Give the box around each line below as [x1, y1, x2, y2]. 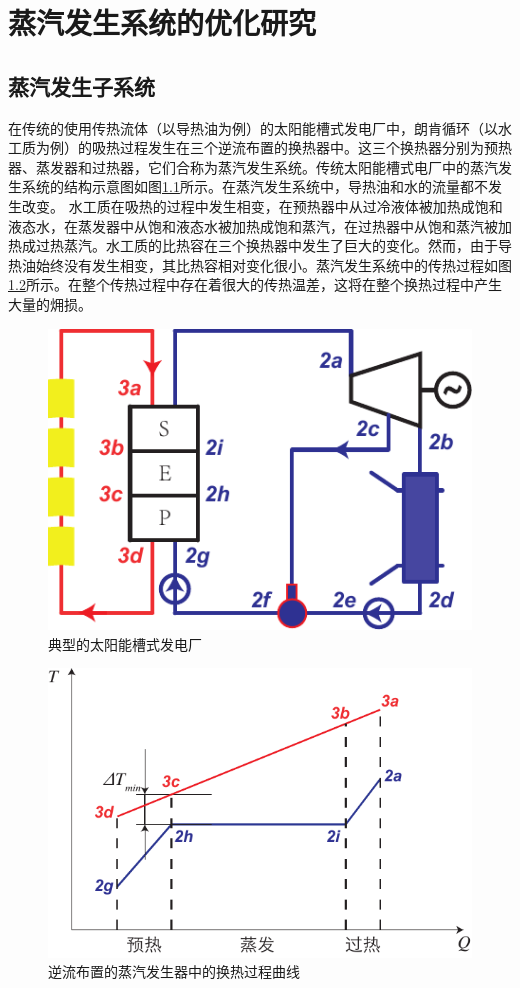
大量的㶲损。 [8, 293, 92, 314]
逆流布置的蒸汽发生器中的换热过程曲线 [48, 961, 300, 982]
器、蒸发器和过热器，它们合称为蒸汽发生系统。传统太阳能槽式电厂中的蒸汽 [8, 156, 498, 177]
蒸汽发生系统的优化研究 [8, 2, 317, 43]
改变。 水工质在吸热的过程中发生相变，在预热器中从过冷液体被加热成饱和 [21, 195, 503, 216]
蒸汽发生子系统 [8, 70, 155, 101]
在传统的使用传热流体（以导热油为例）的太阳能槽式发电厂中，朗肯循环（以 [8, 117, 498, 138]
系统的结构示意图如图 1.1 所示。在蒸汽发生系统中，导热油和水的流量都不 [21, 176, 488, 197]
